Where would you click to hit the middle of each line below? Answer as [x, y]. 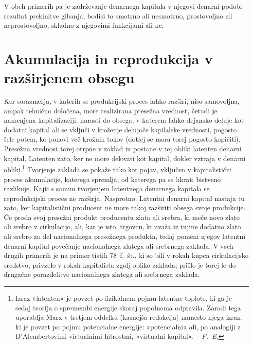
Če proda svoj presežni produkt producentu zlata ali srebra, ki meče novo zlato [122, 217]
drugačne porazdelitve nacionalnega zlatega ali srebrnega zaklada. [102, 274]
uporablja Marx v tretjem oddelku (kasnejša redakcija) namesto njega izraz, [129, 317]
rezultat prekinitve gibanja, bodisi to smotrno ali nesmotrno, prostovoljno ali [118, 15]
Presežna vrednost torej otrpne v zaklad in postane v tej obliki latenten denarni [123, 149]
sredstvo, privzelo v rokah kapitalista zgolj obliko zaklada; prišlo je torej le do [120, 264]
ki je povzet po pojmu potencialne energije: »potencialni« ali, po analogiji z [128, 326]
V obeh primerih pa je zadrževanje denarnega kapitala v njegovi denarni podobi [123, 6]
